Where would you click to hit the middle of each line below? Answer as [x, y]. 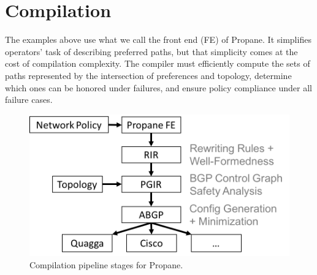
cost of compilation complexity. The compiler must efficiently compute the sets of [158, 63]
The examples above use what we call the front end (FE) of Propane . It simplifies [158, 40]
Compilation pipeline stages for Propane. [106, 264]
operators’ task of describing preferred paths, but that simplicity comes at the [151, 51]
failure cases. [29, 100]
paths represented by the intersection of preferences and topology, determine [148, 75]
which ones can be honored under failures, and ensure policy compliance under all [158, 87]
